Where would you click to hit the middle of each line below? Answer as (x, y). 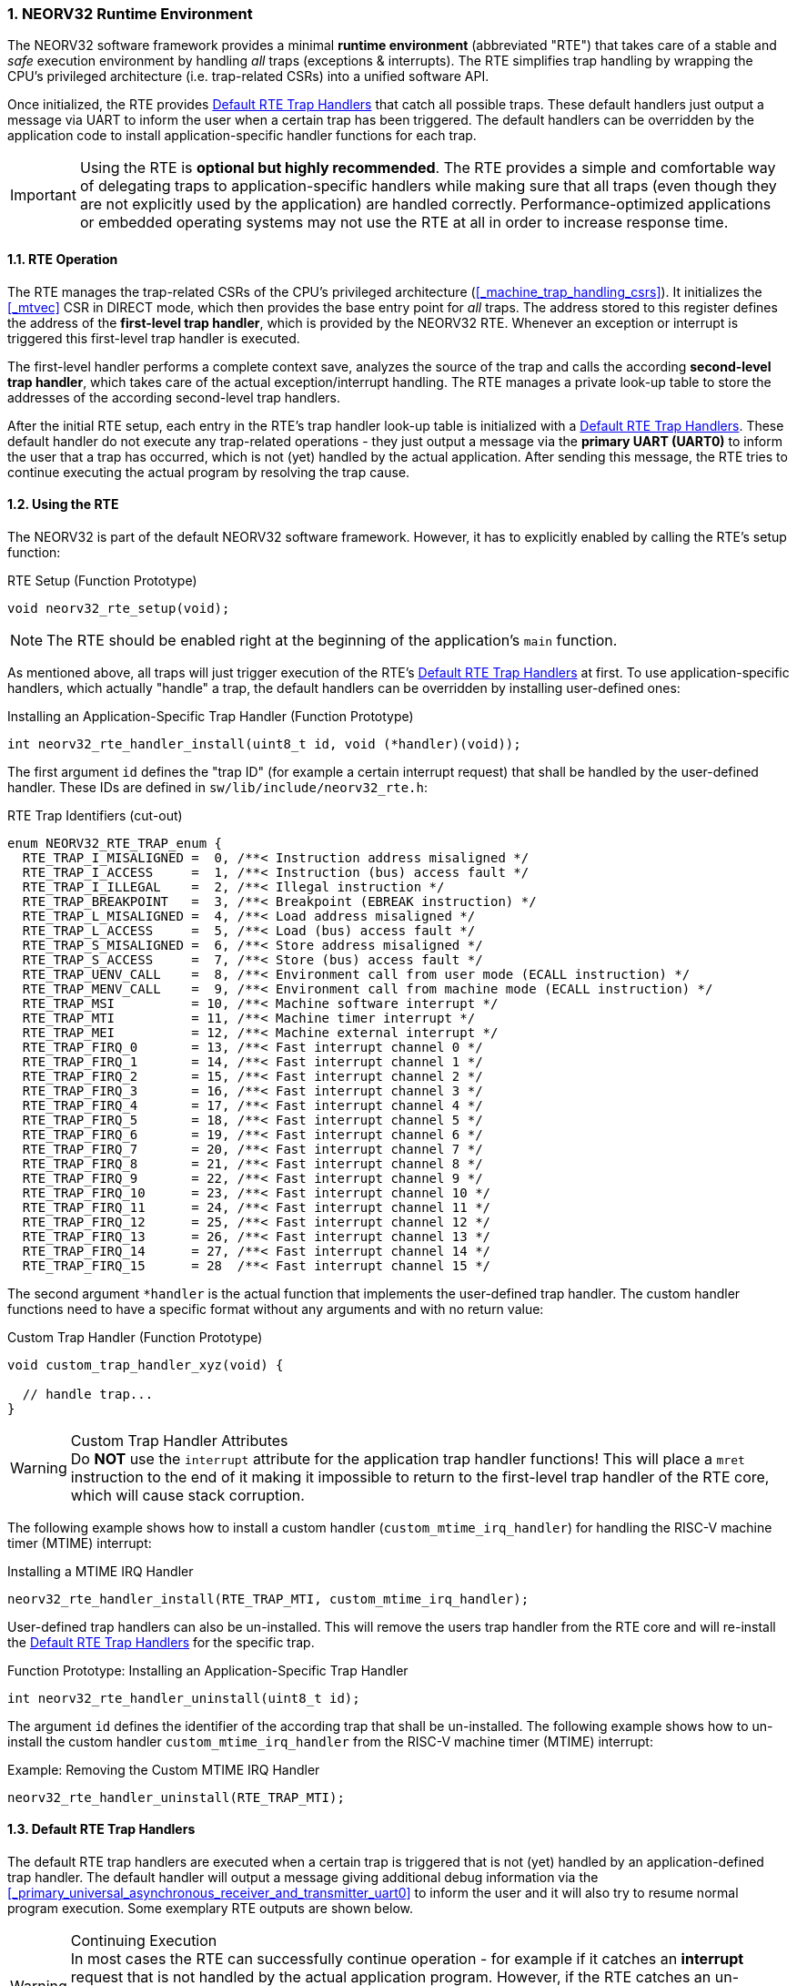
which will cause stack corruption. (187, 1495)
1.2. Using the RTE (63, 504)
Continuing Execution (144, 1941)
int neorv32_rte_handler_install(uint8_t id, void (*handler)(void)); (264, 743)
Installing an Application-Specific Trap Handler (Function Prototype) (211, 716)
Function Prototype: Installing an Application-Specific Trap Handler (208, 1670)
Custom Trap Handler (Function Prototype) (135, 1337)
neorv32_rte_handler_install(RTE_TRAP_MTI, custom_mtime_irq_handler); (268, 1599)
